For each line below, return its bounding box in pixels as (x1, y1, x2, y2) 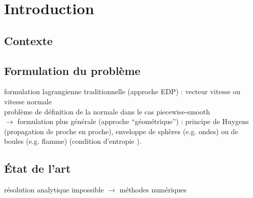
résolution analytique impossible (4, 184, 104, 195)
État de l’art (4, 161, 71, 176)
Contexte (4, 32, 53, 48)
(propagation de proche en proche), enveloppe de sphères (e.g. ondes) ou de (4, 126, 238, 136)
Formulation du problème (4, 62, 140, 78)
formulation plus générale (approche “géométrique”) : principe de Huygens (17, 116, 249, 127)
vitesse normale (4, 96, 52, 106)
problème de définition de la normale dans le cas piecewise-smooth (4, 106, 210, 116)
